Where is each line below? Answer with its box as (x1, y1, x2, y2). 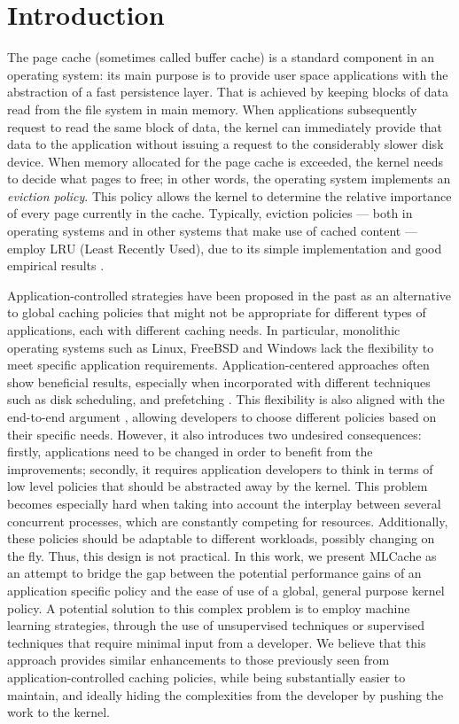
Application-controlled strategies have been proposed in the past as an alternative (7, 285, 452, 304)
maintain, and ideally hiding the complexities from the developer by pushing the (7, 685, 444, 704)
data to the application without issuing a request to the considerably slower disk (7, 135, 444, 153)
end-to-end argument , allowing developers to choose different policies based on (7, 408, 437, 425)
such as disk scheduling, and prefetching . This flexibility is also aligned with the (7, 390, 445, 409)
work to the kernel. (7, 703, 110, 721)
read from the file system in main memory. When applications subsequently (7, 99, 417, 118)
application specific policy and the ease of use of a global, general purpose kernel (7, 580, 445, 599)
